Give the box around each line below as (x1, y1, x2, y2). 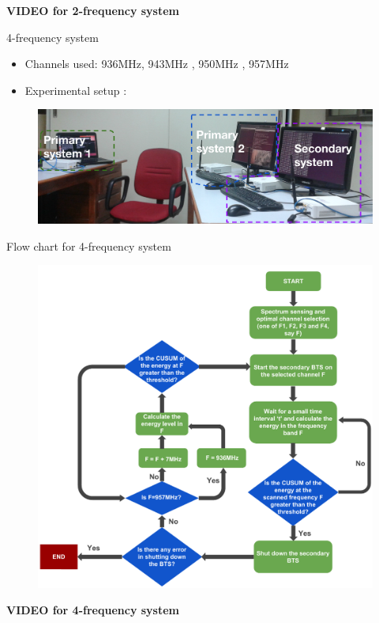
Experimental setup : (24, 81, 127, 98)
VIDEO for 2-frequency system (6, 2, 180, 18)
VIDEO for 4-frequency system (6, 602, 180, 618)
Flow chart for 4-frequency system (6, 237, 171, 254)
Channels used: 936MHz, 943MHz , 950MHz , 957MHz (24, 55, 289, 72)
